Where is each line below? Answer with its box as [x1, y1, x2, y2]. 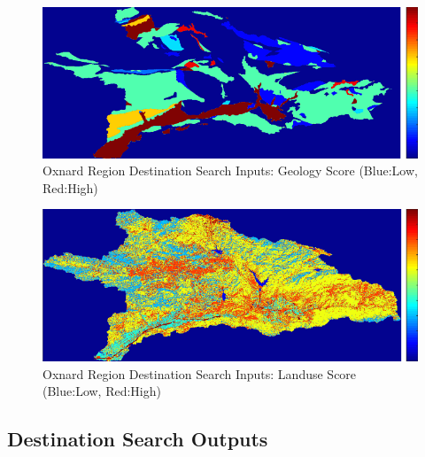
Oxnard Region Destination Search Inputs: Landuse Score [42, 364, 357, 383]
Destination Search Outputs [7, 425, 268, 453]
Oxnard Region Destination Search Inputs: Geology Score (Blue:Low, [42, 161, 418, 180]
